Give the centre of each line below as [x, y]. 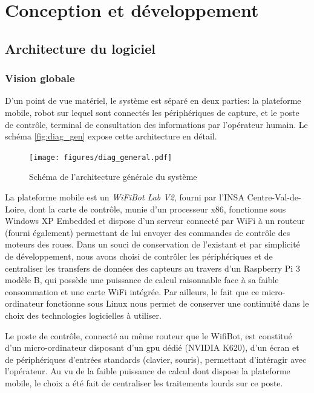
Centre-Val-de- [274, 197]
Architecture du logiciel [80, 48]
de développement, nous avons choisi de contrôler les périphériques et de [139, 256]
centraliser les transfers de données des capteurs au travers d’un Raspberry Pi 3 [152, 268]
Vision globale [40, 78]
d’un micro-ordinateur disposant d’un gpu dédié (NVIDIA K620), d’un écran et [152, 347]
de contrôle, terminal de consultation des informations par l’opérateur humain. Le [156, 124]
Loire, [16, 209]
